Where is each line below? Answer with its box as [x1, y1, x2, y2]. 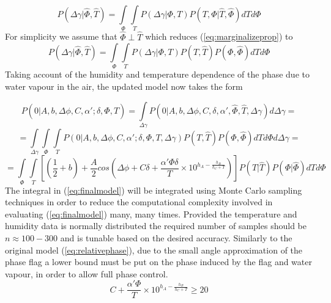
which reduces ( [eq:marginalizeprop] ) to [145, 30, 293, 43]
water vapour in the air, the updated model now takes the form [5, 80, 243, 93]
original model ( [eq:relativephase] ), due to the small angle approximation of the [5, 243, 303, 256]
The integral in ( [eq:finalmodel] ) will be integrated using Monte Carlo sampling [5, 183, 302, 196]
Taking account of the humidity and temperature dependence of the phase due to [5, 68, 310, 81]
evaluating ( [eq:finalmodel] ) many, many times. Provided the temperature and [5, 207, 297, 220]
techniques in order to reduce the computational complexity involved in [5, 195, 273, 208]
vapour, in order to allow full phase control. [5, 267, 168, 280]
